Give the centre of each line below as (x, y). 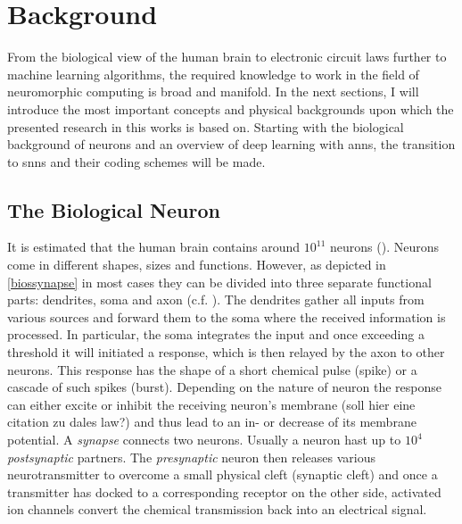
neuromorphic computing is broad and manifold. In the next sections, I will (213, 91)
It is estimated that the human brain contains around (154, 247)
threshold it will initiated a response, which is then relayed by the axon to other (226, 352)
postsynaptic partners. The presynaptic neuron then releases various (191, 457)
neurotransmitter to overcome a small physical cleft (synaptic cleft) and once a (223, 474)
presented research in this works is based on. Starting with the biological (206, 126)
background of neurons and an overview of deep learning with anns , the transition (231, 144)
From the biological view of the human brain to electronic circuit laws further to (227, 57)
